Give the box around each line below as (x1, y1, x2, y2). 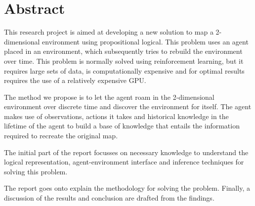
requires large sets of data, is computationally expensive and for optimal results (4, 65, 245, 76)
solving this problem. (4, 166, 68, 176)
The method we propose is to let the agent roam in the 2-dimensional (4, 91, 214, 102)
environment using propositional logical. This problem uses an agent (42, 36, 249, 46)
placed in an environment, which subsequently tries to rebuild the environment (4, 46, 243, 56)
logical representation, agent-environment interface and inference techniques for (4, 157, 244, 167)
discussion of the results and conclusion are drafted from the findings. (4, 193, 214, 203)
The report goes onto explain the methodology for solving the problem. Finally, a (4, 183, 250, 193)
